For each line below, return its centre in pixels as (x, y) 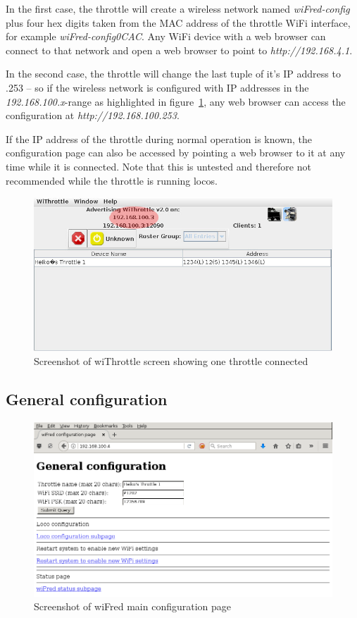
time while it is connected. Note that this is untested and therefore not (158, 166)
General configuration (87, 398)
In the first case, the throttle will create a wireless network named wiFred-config (178, 8)
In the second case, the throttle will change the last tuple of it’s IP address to (173, 74)
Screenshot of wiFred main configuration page (133, 606)
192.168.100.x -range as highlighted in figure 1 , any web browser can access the (176, 101)
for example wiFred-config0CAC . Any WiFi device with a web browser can (166, 36)
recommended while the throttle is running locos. (112, 180)
